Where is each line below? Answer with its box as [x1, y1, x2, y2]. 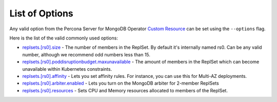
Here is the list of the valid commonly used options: [9, 35, 118, 41]
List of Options [9, 8, 74, 19]
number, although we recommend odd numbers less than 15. [22, 51, 151, 57]
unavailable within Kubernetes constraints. [22, 66, 112, 72]
